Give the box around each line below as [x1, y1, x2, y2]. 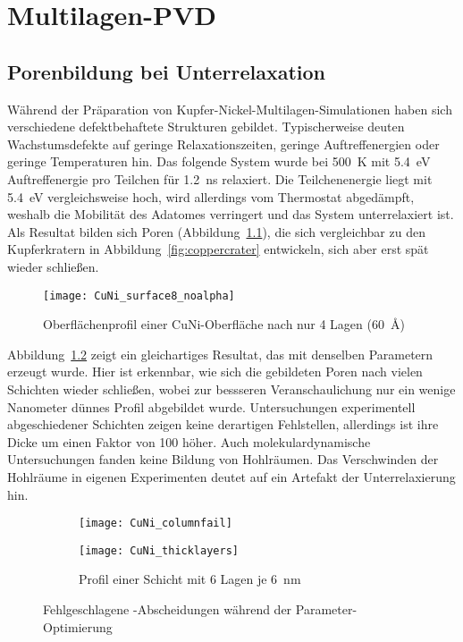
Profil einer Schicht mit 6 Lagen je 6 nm [79, 570, 301, 588]
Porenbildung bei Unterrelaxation [7, 57, 326, 85]
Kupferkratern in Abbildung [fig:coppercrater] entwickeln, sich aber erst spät [7, 240, 429, 258]
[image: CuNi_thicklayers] [79, 544, 239, 557]
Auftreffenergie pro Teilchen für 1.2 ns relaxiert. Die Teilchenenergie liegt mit [7, 169, 433, 188]
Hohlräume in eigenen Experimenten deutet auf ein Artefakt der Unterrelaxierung [7, 467, 456, 486]
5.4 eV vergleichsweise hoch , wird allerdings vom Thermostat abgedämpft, [7, 187, 415, 206]
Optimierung [43, 617, 113, 636]
